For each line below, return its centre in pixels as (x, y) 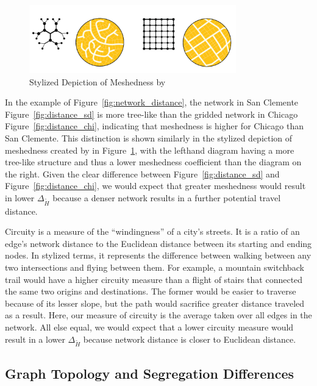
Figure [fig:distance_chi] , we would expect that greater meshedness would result (155, 186)
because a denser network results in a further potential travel (167, 197)
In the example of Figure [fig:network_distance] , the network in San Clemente (152, 102)
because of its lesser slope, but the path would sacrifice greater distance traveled (155, 303)
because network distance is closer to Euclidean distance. (190, 339)
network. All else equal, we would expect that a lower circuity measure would (149, 327)
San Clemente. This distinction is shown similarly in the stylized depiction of (149, 138)
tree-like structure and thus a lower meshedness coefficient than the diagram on (153, 162)
